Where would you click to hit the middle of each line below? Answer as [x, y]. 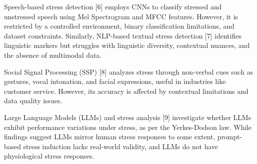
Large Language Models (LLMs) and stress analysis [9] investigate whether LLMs [128, 117]
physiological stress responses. [49, 156]
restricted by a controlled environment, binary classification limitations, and [119, 26]
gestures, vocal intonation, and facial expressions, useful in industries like [115, 81]
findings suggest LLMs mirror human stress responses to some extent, [110, 137]
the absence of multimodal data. [53, 55]
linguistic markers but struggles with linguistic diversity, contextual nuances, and [127, 45]
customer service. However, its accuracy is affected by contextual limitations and [126, 91]
